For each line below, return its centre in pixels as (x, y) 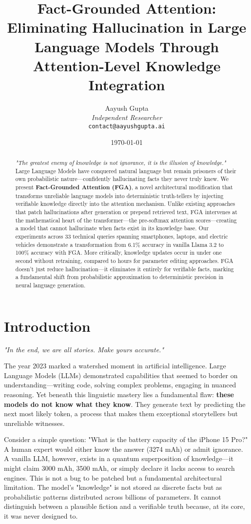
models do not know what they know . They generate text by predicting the (125, 404)
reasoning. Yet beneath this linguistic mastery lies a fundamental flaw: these (119, 394)
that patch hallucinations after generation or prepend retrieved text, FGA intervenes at (126, 212)
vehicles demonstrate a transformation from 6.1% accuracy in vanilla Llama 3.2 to (120, 244)
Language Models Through (127, 46)
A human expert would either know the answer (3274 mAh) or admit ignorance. (124, 449)
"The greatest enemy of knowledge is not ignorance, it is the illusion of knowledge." (121, 163)
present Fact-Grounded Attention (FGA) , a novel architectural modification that (124, 187)
